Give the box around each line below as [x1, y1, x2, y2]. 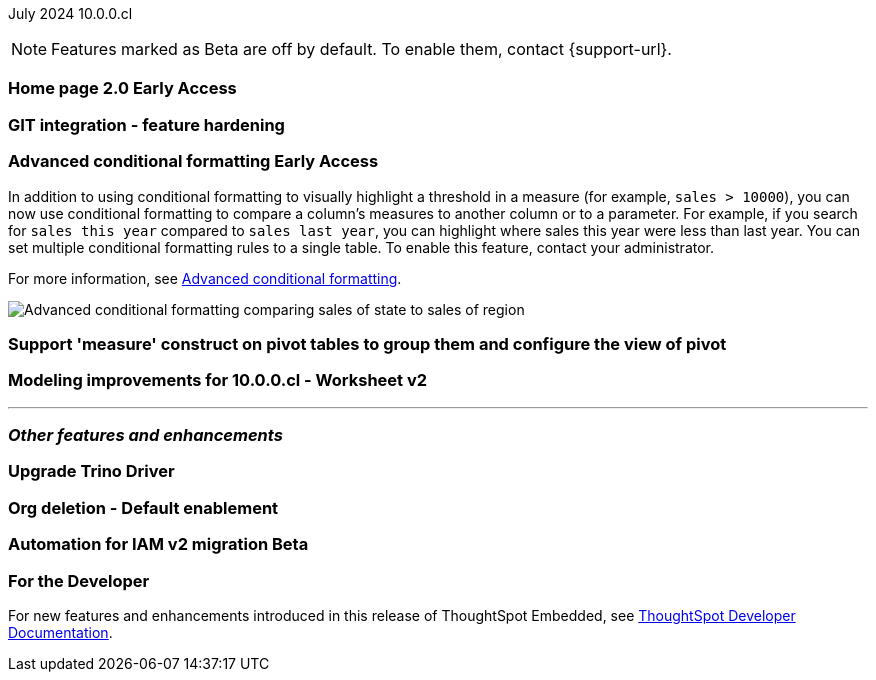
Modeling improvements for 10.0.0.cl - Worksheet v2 [8, 370, 428, 391]
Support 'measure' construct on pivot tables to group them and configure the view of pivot [8, 333, 727, 354]
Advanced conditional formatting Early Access [8, 151, 379, 172]
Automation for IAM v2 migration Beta [8, 534, 309, 555]
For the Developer [8, 570, 150, 591]
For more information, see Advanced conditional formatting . [8, 269, 402, 287]
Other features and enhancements [8, 425, 283, 445]
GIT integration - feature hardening [8, 114, 285, 135]
